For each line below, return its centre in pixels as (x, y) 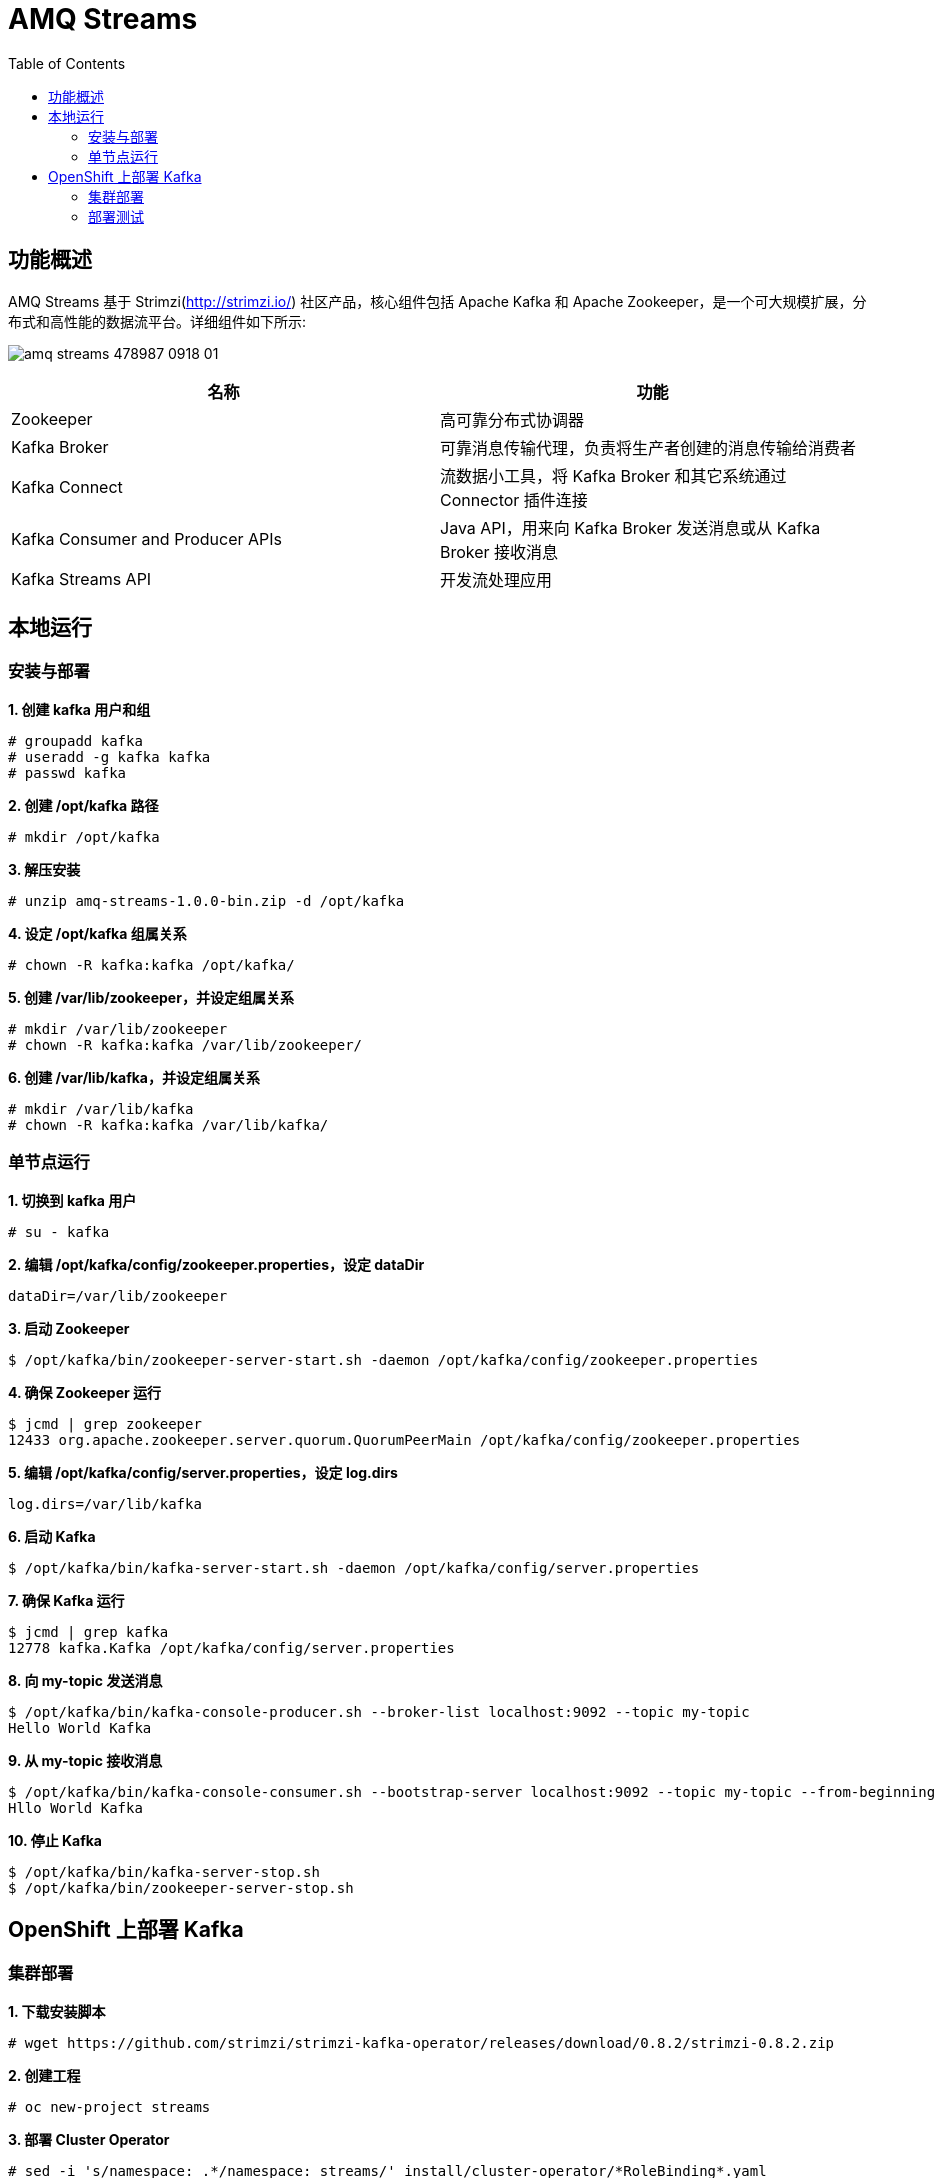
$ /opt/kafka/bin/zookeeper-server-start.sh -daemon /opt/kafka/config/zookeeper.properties (383, 1359)
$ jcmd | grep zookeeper (105, 1423)
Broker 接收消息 (499, 551)
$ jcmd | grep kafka (88, 1631)
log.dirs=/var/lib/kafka (105, 1503)
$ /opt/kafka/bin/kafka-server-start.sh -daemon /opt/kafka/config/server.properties (354, 1567)
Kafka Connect (67, 486)
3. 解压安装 (44, 869)
